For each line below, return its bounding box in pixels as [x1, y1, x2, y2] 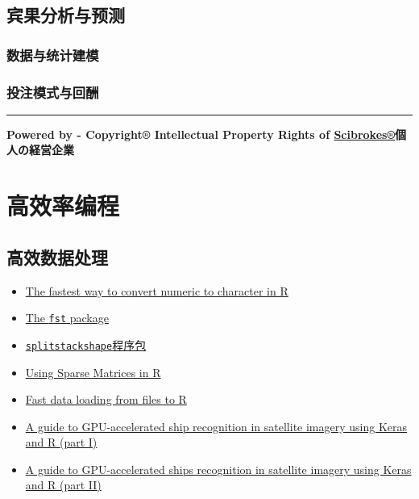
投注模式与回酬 [6, 82, 99, 102]
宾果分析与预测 [6, 2, 125, 27]
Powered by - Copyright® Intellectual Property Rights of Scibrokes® [6, 125, 395, 142]
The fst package [25, 309, 109, 326]
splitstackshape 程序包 [25, 336, 147, 353]
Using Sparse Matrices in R [25, 363, 161, 380]
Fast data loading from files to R [25, 391, 187, 408]
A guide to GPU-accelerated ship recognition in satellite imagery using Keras [25, 417, 408, 434]
